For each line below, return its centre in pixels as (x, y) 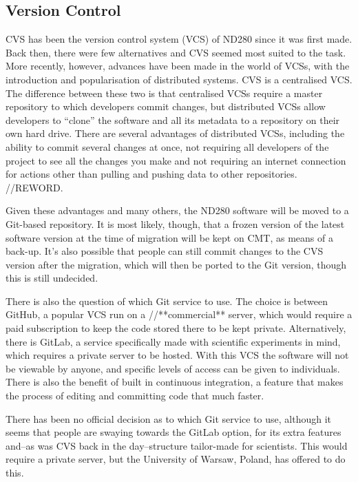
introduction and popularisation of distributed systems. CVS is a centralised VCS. (179, 79)
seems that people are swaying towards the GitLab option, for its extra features (173, 432)
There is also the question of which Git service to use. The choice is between (167, 301)
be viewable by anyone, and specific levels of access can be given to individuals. (173, 368)
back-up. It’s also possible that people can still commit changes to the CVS (165, 251)
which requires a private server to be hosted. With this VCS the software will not (177, 355)
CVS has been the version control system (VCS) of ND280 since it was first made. (179, 39)
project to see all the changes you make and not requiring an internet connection (176, 160)
